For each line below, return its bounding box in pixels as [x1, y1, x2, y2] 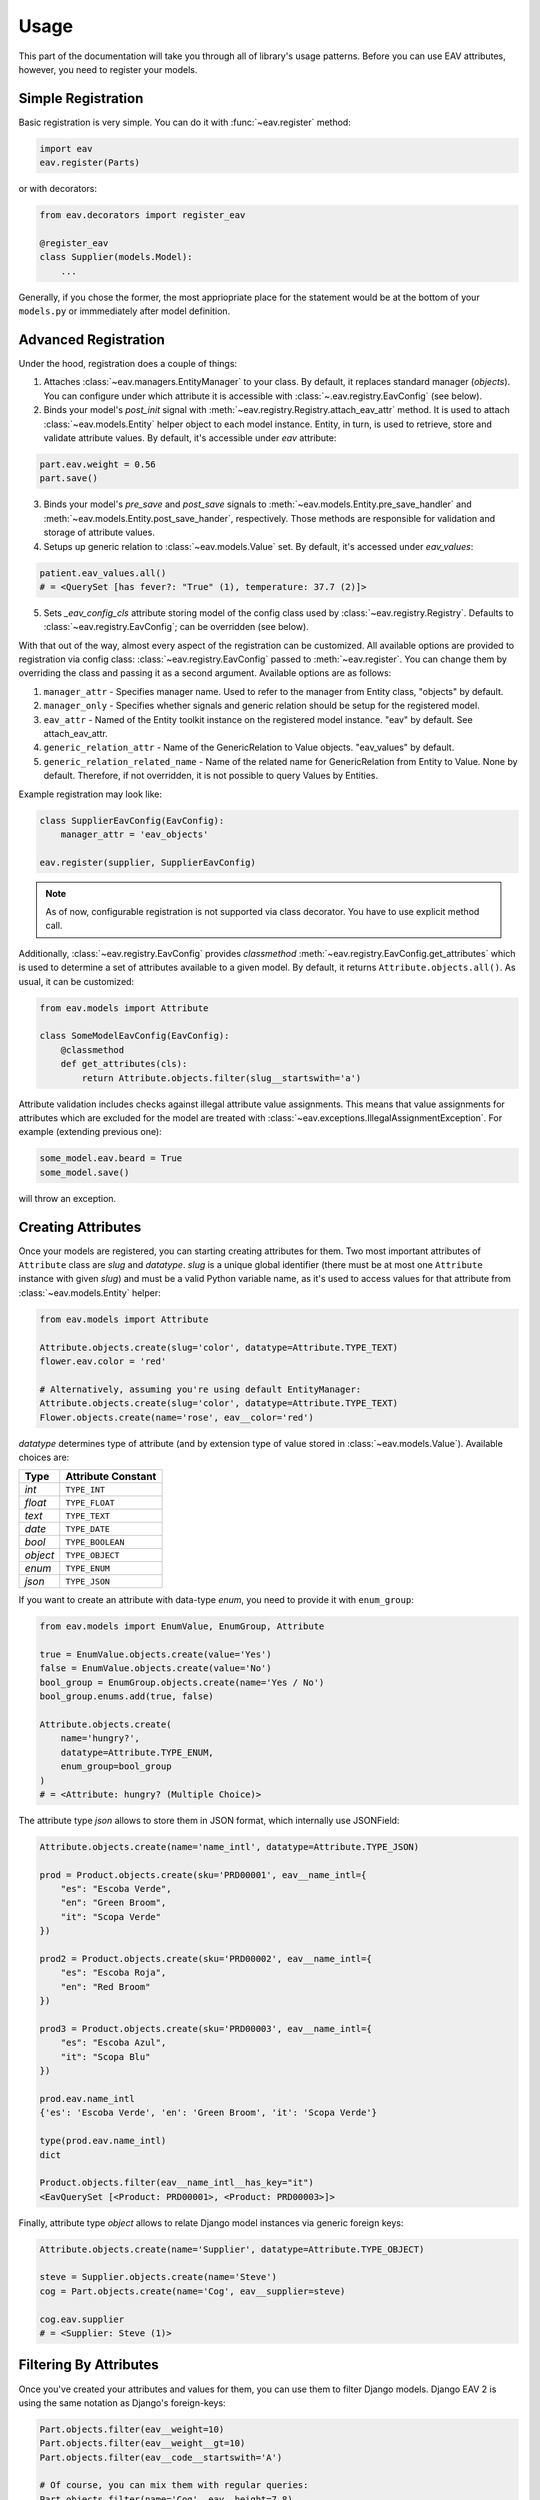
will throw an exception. [18, 1192, 117, 1204]
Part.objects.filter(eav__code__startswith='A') [39, 2451, 283, 2463]
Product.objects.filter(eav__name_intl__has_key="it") [39, 2177, 314, 2189]
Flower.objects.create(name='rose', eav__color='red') [39, 1411, 314, 1423]
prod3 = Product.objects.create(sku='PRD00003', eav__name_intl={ [39, 2023, 372, 2034]
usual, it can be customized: [18, 975, 135, 987]
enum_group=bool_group [60, 1761, 172, 1772]
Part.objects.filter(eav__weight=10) [39, 2423, 225, 2435]
